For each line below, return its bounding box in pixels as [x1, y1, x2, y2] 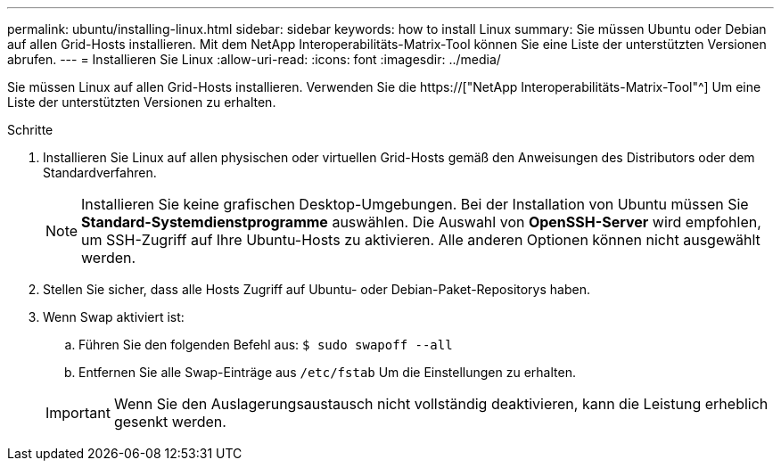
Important [45, 404, 111, 422]
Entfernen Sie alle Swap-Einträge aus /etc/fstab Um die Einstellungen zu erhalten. [78, 365, 576, 380]
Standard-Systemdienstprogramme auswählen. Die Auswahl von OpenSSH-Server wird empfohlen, [81, 213, 761, 231]
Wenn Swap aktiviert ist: [43, 309, 185, 324]
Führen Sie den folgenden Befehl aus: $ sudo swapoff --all [78, 337, 453, 352]
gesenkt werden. [113, 413, 226, 431]
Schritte [7, 122, 53, 137]
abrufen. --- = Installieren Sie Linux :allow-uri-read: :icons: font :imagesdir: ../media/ [7, 52, 501, 67]
